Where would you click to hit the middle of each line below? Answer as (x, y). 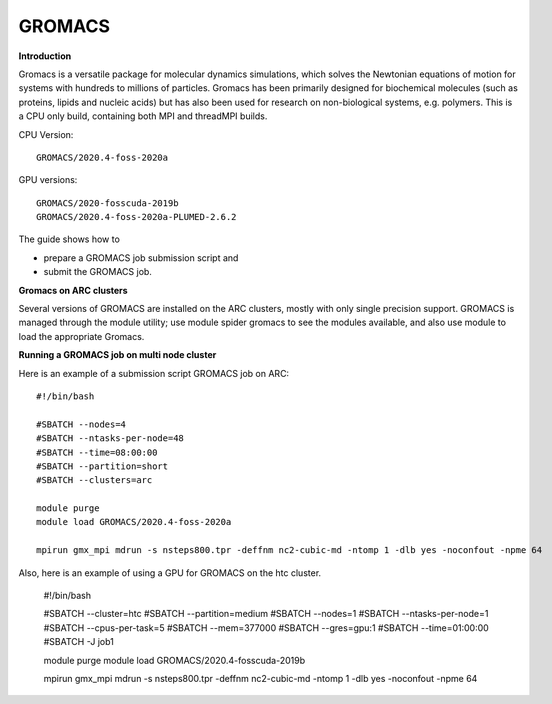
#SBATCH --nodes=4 (81, 424)
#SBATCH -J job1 (78, 642)
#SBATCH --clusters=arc (94, 480)
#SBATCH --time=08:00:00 (97, 452)
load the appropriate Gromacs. (81, 336)
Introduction (45, 56)
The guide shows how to (69, 239)
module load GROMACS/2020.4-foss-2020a (134, 522)
